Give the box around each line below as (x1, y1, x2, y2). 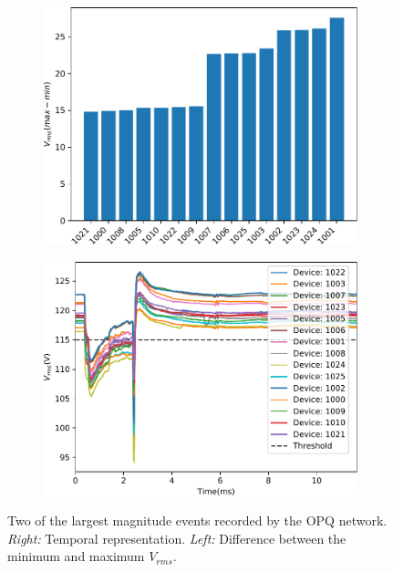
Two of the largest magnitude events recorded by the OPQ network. (7, 511, 388, 530)
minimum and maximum (7, 546, 145, 566)
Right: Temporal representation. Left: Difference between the (7, 528, 346, 547)
